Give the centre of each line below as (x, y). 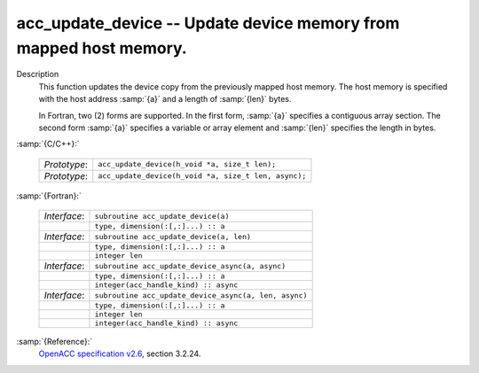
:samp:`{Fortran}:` (49, 196)
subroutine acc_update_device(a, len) (173, 236)
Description (38, 74)
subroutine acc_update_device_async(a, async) (190, 266)
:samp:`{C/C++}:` (48, 144)
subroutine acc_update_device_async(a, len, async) (201, 295)
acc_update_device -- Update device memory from (208, 23)
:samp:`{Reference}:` (55, 342)
